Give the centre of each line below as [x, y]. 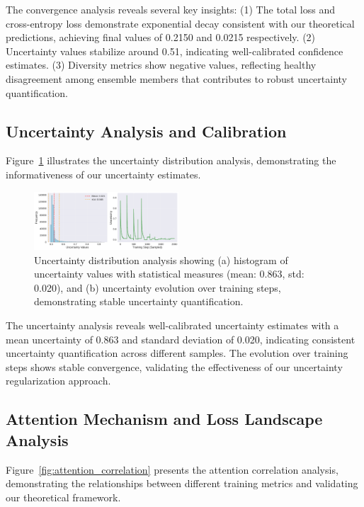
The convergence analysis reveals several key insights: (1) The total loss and [170, 9]
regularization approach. [58, 381]
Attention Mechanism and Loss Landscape [164, 419]
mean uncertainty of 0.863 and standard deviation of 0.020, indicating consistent [181, 339]
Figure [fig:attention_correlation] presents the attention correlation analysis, [172, 469]
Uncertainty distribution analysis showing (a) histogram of [161, 260]
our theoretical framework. [63, 497]
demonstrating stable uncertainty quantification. [139, 301]
